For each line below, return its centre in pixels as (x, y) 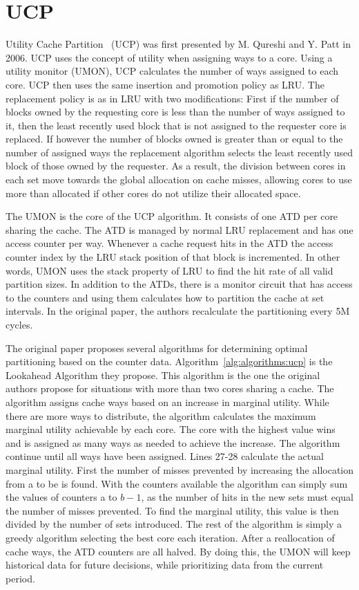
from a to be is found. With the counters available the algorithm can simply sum (177, 483)
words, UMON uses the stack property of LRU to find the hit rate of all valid (169, 270)
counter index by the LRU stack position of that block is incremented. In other (173, 257)
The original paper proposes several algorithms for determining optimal (157, 348)
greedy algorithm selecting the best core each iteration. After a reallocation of (170, 537)
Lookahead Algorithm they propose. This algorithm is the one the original (163, 375)
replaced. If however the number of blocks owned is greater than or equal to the (174, 139)
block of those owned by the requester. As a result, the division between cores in (176, 166)
